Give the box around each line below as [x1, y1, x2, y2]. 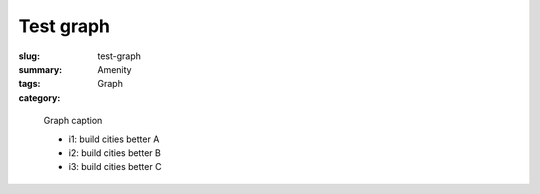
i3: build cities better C [68, 161, 162, 173]
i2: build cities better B [68, 146, 162, 159]
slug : [18, 50, 40, 62]
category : [18, 91, 61, 104]
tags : [18, 78, 41, 90]
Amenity [97, 63, 132, 75]
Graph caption [43, 115, 103, 127]
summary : [18, 63, 63, 75]
